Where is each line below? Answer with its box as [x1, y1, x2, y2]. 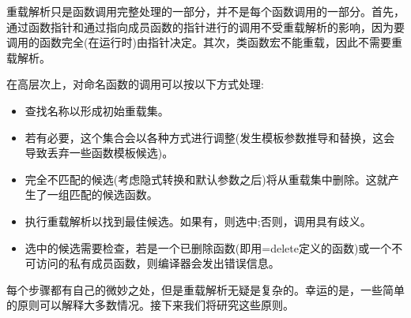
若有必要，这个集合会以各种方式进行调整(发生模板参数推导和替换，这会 [25, 129, 395, 145]
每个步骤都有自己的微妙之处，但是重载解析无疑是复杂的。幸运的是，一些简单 [6, 281, 405, 297]
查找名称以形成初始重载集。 [25, 102, 169, 118]
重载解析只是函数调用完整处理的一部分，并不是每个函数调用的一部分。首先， [6, 3, 405, 19]
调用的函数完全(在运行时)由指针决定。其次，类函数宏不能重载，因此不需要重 [6, 34, 402, 51]
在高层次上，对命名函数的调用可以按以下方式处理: [6, 76, 264, 92]
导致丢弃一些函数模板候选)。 [25, 144, 174, 161]
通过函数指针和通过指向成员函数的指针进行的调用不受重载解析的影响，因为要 [6, 18, 405, 35]
